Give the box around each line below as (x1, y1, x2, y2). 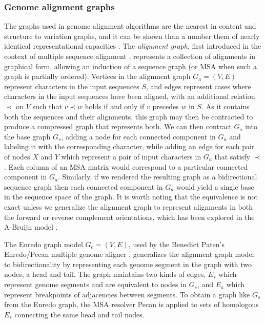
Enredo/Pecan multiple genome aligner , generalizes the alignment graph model (4, 249, 254, 259)
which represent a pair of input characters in (61, 151, 201, 161)
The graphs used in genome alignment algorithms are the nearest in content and (4, 21, 256, 31)
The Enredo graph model (4, 238, 83, 249)
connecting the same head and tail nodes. (14, 309, 145, 319)
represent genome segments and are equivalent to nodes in (4, 279, 187, 290)
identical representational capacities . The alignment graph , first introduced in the (4, 41, 261, 51)
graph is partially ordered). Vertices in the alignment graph (4, 71, 191, 82)
